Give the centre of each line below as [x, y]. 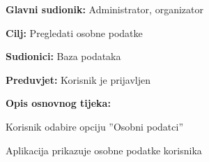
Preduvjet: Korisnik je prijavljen [78, 79]
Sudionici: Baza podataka [63, 56]
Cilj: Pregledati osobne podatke [74, 32]
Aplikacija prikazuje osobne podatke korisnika [104, 150]
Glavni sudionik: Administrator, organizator [104, 9]
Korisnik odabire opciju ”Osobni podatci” [95, 126]
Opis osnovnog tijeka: [58, 103]
